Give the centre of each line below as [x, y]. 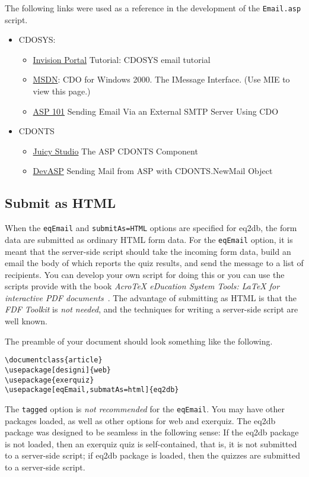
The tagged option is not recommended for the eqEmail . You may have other [145, 408]
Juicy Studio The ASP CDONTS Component [115, 151]
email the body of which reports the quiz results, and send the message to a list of [154, 263]
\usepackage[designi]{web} [58, 370]
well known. [26, 321]
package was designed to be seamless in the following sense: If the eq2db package [152, 432]
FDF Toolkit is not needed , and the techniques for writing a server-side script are [152, 309]
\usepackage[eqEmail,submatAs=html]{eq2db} [92, 390]
